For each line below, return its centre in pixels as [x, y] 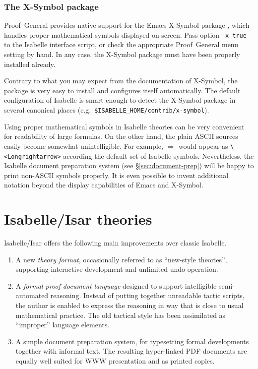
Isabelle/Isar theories [78, 219]
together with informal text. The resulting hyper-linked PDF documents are [131, 351]
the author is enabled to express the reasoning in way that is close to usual [129, 305]
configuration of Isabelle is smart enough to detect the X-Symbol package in [120, 100]
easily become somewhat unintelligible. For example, [84, 146]
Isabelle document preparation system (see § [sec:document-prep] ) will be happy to [129, 165]
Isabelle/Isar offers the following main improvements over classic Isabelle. [115, 243]
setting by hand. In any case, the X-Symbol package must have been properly [122, 54]
